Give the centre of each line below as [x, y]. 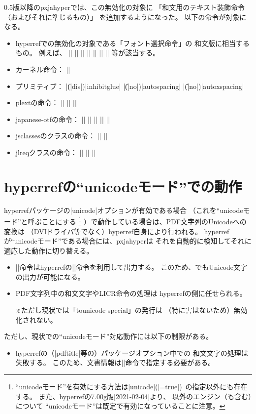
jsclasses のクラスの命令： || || [62, 136]
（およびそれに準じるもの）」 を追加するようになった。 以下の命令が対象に [125, 17]
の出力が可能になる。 [50, 276]
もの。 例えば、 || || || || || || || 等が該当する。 [88, 53]
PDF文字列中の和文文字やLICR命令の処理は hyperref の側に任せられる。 [131, 293]
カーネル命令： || [43, 69]
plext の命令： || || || [46, 103]
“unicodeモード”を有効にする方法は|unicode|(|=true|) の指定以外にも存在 [131, 387]
